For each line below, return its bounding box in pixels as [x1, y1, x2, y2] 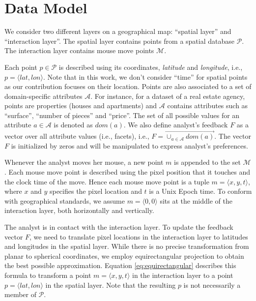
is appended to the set [174, 157, 241, 167]
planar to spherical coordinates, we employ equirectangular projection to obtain [4, 250, 244, 261]
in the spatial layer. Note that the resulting [45, 279, 176, 290]
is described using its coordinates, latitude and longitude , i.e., [58, 61, 243, 72]
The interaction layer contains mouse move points [4, 45, 154, 56]
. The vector [214, 131, 251, 141]
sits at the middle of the [160, 195, 232, 206]
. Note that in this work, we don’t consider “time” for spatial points [43, 71, 248, 82]
